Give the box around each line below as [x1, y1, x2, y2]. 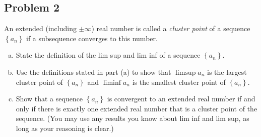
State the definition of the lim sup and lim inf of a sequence [16, 50, 201, 60]
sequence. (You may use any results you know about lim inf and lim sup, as [16, 113, 249, 123]
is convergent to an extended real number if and [107, 93, 255, 104]
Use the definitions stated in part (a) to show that [16, 66, 171, 77]
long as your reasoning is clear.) [16, 122, 114, 133]
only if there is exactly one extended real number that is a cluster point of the [16, 103, 257, 113]
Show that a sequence [16, 93, 83, 104]
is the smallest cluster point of [132, 76, 226, 87]
